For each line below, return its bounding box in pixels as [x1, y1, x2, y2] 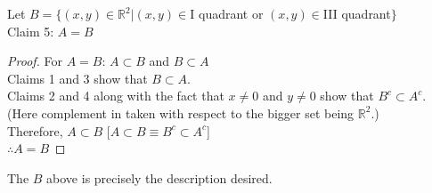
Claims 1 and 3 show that [7, 68, 148, 87]
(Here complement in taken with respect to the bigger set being [7, 103, 355, 122]
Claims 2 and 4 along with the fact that [7, 86, 224, 105]
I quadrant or [190, 4, 264, 22]
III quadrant [322, 4, 391, 22]
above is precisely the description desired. [46, 168, 273, 187]
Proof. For [7, 52, 63, 70]
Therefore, [7, 121, 63, 140]
